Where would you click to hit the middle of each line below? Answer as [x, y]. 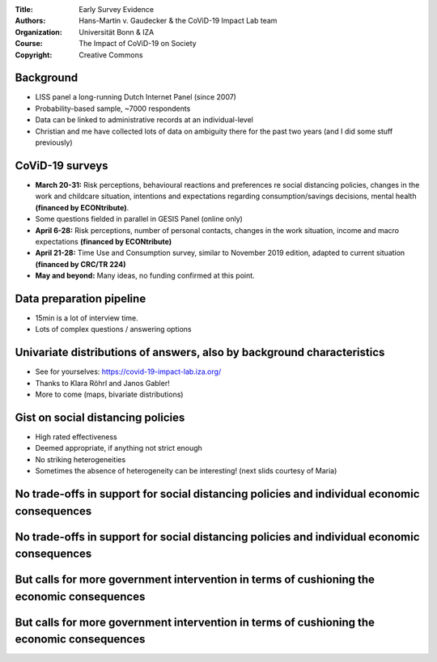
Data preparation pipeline [81, 298]
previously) [54, 142]
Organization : [38, 32]
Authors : [30, 21]
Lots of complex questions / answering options [113, 329]
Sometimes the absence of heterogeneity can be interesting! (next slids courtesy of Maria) [186, 471]
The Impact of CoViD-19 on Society [138, 44]
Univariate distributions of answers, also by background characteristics [200, 352]
